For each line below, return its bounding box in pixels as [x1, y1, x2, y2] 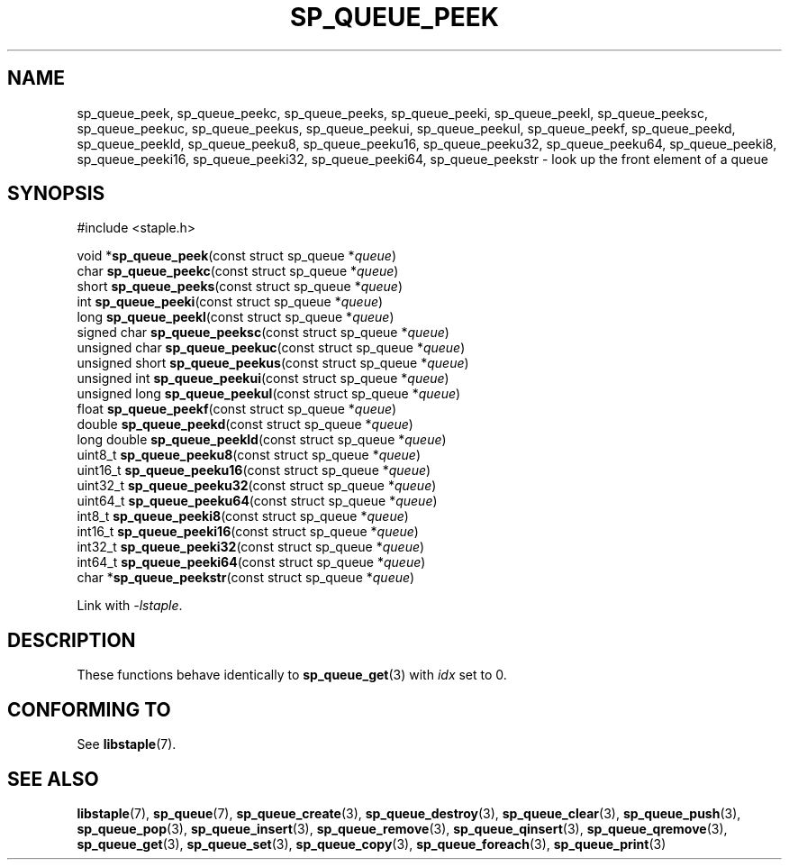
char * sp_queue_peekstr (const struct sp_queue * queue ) [77, 570, 415, 586]
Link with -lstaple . [77, 598, 183, 614]
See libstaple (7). [77, 736, 177, 753]
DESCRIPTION [7, 628, 136, 652]
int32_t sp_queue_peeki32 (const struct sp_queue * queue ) [77, 539, 425, 555]
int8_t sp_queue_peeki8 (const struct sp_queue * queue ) [77, 508, 409, 525]
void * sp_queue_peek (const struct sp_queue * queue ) [77, 248, 397, 264]
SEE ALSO [7, 767, 99, 790]
